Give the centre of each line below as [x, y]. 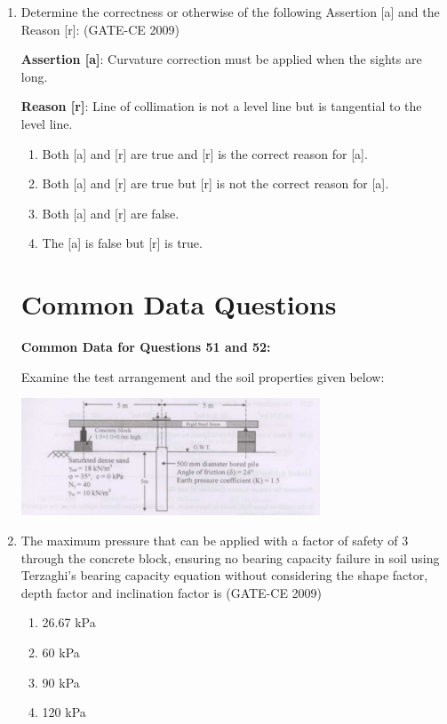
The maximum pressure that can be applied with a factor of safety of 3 [215, 540]
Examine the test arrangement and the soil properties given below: [203, 376]
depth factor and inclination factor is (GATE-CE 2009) [172, 592]
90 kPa [61, 682]
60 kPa [61, 652]
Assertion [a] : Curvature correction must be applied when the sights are [221, 59]
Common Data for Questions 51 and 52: [146, 347]
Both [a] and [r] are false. [111, 213]
